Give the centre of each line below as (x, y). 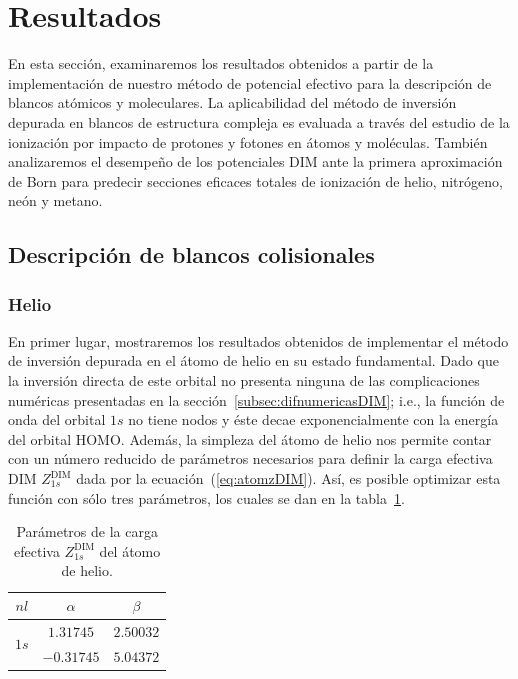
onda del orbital (57, 419)
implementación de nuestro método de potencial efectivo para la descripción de (250, 82)
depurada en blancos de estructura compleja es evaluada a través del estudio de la (259, 121)
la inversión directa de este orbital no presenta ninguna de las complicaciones (244, 380)
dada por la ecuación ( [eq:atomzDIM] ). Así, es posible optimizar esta (288, 478)
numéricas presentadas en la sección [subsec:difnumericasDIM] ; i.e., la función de (256, 399)
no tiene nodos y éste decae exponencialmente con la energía (313, 419)
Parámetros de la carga (87, 531)
